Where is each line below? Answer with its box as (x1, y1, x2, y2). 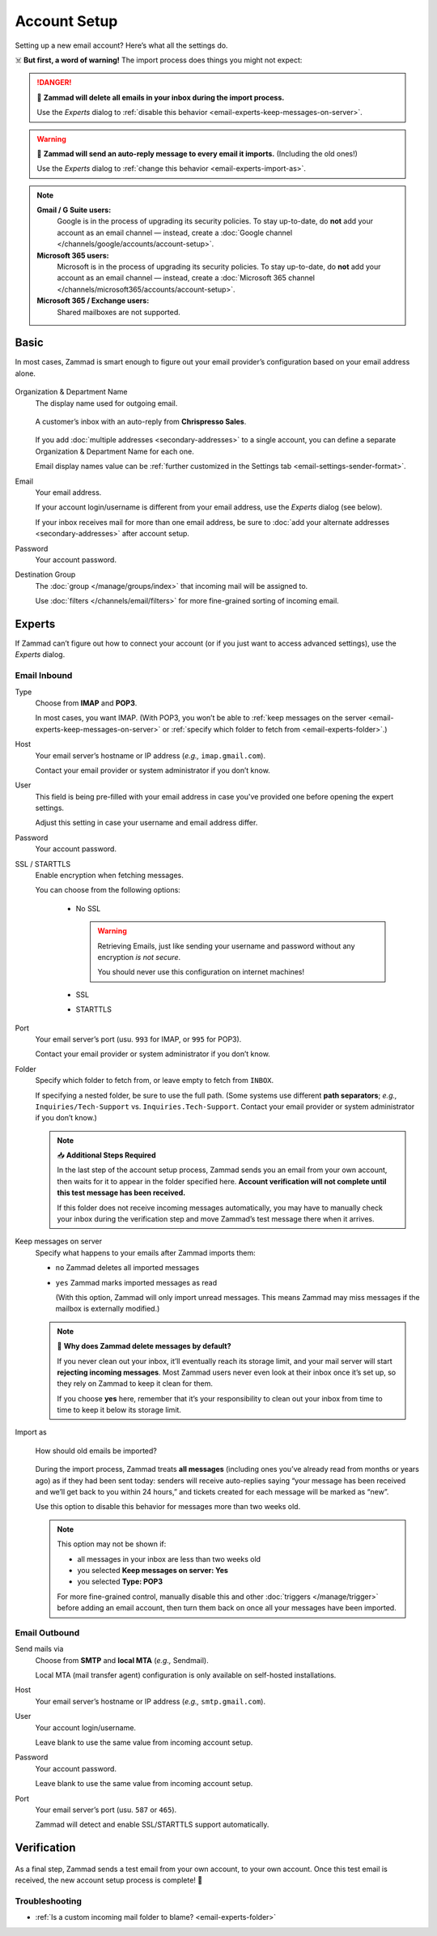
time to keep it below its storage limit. (57, 1405, 182, 1415)
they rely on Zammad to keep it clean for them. (57, 1379, 214, 1388)
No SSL (75, 903, 101, 913)
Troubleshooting (15, 1895, 83, 1907)
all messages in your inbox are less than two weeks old (77, 1554, 261, 1563)
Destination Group (15, 569, 76, 579)
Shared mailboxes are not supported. (57, 307, 181, 317)
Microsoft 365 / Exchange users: (36, 296, 150, 305)
